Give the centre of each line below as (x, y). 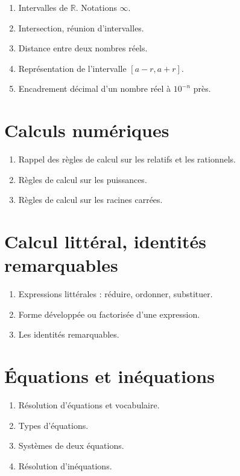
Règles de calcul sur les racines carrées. (90, 200)
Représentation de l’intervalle (72, 68)
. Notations (96, 7)
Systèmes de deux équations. (71, 445)
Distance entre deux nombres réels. (83, 48)
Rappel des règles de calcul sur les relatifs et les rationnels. (127, 159)
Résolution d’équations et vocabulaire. (89, 405)
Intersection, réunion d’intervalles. (81, 27)
